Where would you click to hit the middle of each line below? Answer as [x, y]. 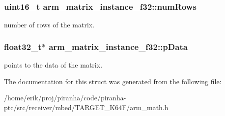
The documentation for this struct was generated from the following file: [113, 81]
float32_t [23, 46]
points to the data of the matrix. [53, 65]
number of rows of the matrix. [49, 25]
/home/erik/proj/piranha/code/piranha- [65, 98]
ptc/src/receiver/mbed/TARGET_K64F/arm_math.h [86, 107]
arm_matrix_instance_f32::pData [118, 46]
